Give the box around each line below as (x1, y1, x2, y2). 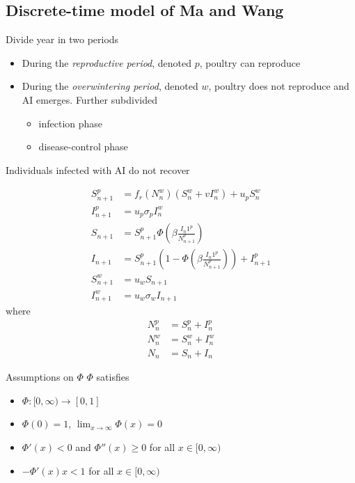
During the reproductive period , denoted (22, 55, 192, 70)
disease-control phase (38, 139, 128, 154)
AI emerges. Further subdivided (22, 92, 157, 106)
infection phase (38, 116, 103, 130)
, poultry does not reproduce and (208, 79, 349, 93)
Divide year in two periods (6, 32, 119, 47)
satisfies (96, 370, 129, 384)
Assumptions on (6, 370, 74, 384)
